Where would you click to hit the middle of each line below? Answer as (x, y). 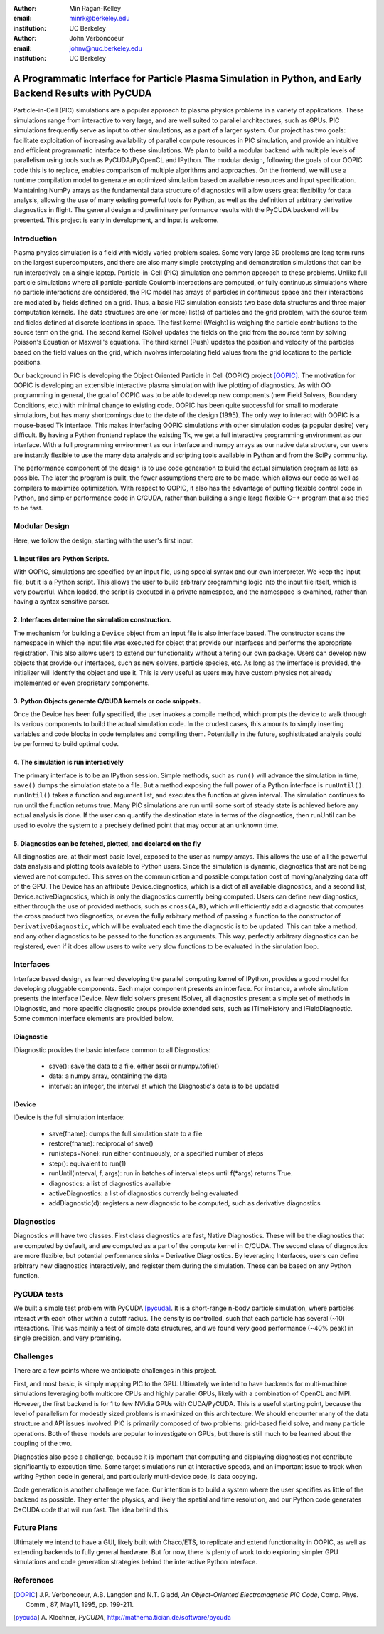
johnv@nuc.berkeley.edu (106, 48)
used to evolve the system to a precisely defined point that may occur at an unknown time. (146, 825)
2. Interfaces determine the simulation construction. (92, 620)
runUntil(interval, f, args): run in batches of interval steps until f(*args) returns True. (171, 1173)
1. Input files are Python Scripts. (61, 558)
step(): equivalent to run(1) (87, 1163)
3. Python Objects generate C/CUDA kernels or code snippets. (107, 701)
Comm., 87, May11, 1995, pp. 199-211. (80, 1604)
